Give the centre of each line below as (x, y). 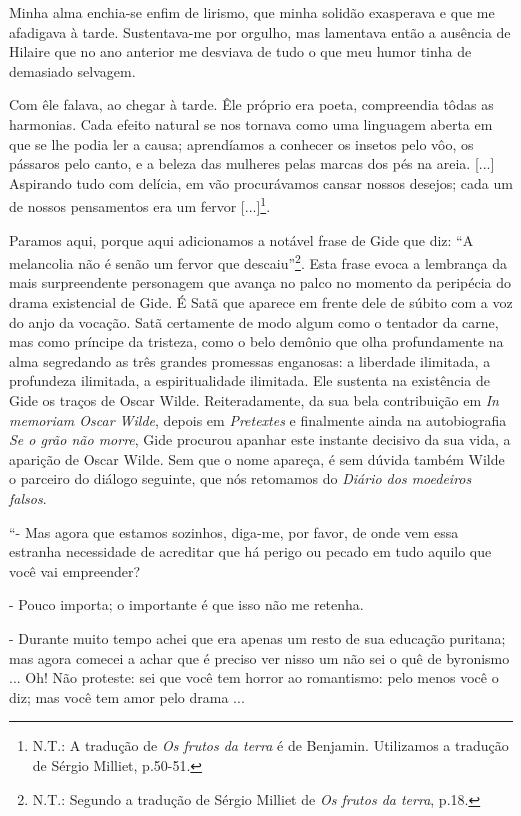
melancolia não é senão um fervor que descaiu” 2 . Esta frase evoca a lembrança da (258, 261)
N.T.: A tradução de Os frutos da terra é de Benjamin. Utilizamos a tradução (270, 745)
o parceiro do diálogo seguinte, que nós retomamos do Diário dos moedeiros (240, 478)
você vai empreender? (75, 570)
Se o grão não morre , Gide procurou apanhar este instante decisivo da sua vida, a (260, 439)
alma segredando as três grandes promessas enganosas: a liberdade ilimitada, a (250, 360)
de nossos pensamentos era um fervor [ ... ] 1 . (140, 204)
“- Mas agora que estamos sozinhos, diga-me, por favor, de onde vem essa (234, 531)
